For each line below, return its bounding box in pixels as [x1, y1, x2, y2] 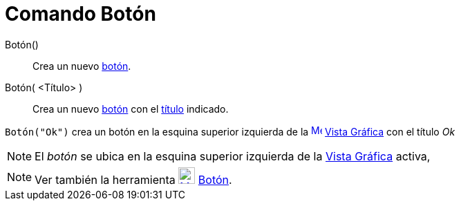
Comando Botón [5, 2, 156, 26]
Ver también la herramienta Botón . [35, 172, 232, 187]
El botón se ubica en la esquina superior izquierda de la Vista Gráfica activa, [35, 149, 431, 163]
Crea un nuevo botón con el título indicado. [32, 102, 229, 115]
